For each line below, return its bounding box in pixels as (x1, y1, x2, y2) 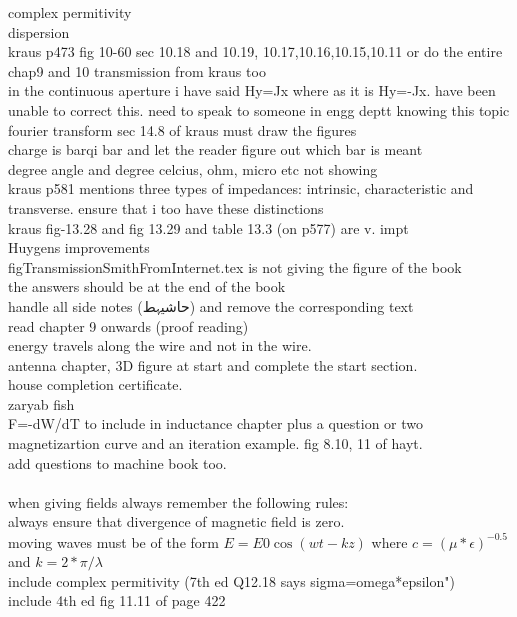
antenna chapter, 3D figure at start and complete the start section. (8, 354, 418, 375)
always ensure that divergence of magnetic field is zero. (8, 511, 345, 532)
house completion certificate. (8, 374, 183, 395)
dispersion (8, 21, 70, 42)
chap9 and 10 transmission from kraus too (8, 60, 266, 81)
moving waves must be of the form (8, 531, 219, 552)
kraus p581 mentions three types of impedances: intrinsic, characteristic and (8, 178, 474, 199)
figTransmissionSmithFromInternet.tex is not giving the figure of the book (8, 256, 462, 277)
